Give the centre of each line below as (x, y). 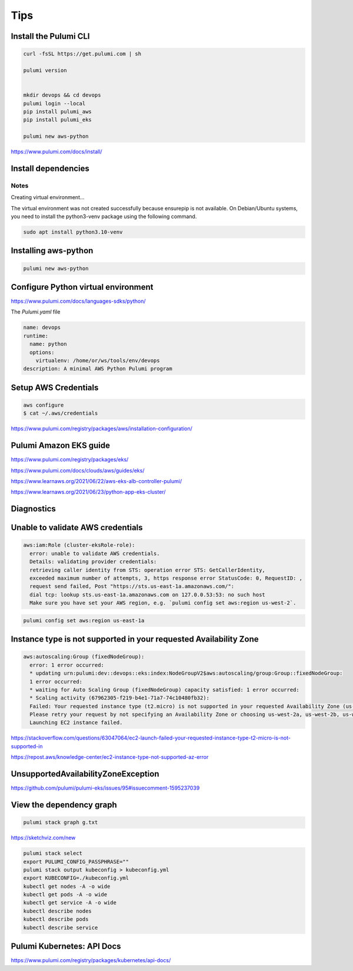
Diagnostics (33, 509)
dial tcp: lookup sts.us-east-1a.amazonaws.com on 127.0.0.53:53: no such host (148, 595)
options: (42, 352)
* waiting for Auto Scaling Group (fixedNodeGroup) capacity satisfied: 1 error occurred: (164, 690)
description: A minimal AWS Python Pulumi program (98, 369)
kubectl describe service (61, 927)
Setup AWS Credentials (55, 387)
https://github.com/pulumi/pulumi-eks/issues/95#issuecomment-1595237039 (105, 788)
